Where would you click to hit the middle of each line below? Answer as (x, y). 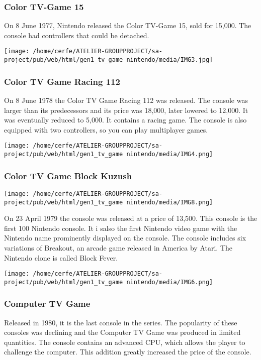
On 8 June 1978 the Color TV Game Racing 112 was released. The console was (126, 100)
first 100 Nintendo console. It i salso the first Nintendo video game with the (121, 228)
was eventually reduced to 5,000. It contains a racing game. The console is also (125, 120)
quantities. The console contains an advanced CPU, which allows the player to (125, 342)
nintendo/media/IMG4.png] (170, 154)
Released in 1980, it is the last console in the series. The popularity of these (121, 322)
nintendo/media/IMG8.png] (170, 202)
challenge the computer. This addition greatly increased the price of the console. (128, 352)
